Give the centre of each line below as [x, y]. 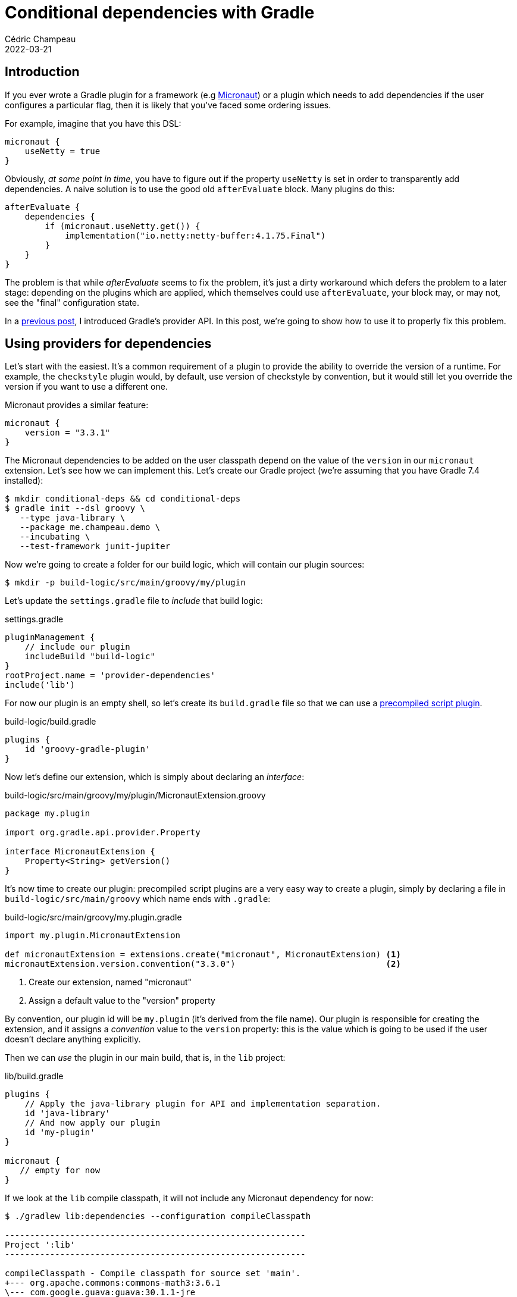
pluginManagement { [50, 637]
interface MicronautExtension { [80, 852]
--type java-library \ [73, 518]
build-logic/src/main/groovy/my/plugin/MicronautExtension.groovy [135, 795]
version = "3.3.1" [68, 433]
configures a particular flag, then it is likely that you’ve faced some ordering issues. [168, 105]
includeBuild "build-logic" [90, 657]
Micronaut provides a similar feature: [77, 405]
